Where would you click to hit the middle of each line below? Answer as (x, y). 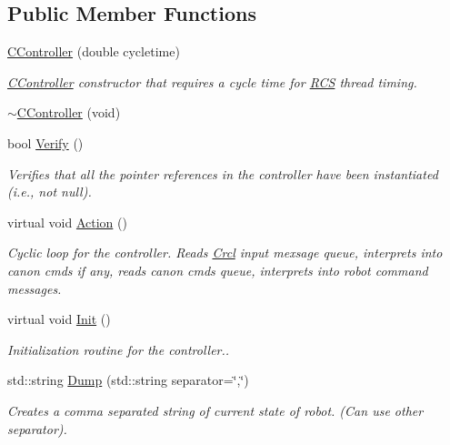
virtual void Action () (67, 222)
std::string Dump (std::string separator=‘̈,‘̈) (128, 380)
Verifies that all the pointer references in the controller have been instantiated (223, 173)
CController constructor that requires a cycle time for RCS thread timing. (212, 81)
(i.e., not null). (50, 192)
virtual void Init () (59, 319)
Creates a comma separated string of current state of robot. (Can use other (215, 410)
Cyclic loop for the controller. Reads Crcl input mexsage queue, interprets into (225, 253)
